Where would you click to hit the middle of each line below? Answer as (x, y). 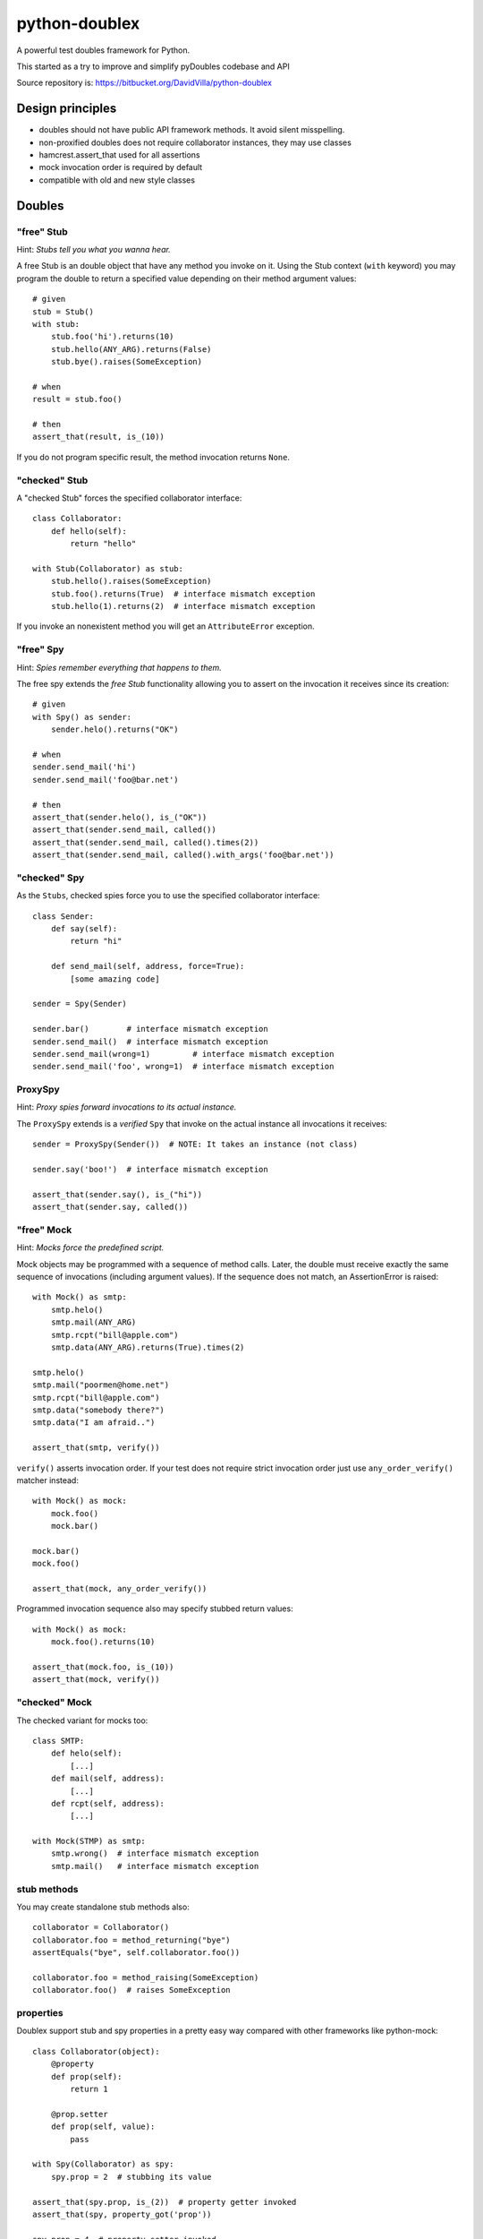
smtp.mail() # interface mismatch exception (155, 1866)
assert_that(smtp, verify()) (96, 1448)
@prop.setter (79, 2114)
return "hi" (96, 941)
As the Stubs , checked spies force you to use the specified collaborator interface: (169, 896)
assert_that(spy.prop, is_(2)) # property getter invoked (165, 2202)
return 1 (89, 2089)
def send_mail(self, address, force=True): (148, 966)
